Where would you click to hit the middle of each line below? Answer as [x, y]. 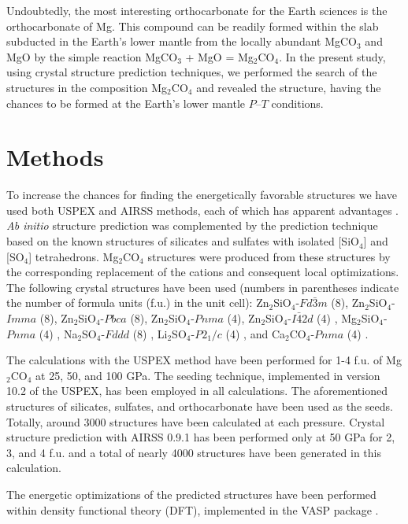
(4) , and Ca [256, 333]
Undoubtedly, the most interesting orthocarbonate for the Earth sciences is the [197, 10]
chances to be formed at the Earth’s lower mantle [126, 103]
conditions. [297, 103]
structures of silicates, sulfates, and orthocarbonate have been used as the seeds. [200, 406]
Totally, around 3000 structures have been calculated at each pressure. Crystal [196, 421]
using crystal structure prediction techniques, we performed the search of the [192, 72]
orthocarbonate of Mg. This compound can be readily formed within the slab [193, 26]
